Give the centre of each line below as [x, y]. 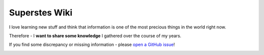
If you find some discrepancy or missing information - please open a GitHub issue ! [92, 45]
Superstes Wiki [41, 13]
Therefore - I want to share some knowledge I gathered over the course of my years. [95, 36]
